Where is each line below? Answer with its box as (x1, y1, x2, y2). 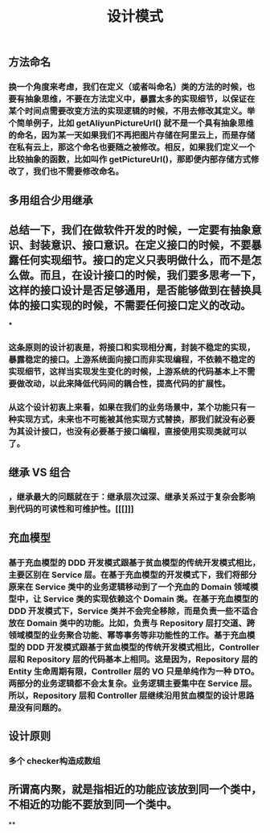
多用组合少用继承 (8, 193, 93, 207)
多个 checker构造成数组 (8, 756, 101, 767)
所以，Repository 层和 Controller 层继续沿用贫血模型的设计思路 (8, 690, 255, 701)
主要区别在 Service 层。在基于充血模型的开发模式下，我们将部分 (8, 569, 257, 580)
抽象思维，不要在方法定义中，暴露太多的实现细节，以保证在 (24, 93, 256, 105)
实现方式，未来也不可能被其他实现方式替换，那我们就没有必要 (16, 414, 256, 425)
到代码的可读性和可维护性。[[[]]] (8, 504, 134, 515)
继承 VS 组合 (8, 465, 71, 479)
